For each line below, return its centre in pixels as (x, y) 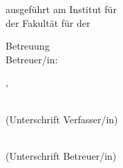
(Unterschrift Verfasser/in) (62, 119)
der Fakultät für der (48, 22)
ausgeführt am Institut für (61, 9)
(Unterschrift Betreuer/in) (61, 155)
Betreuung (28, 46)
